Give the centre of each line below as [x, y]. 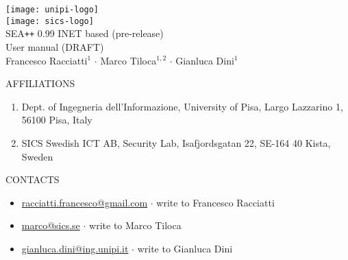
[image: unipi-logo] [52, 10]
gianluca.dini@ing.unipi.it [75, 248]
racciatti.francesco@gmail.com [85, 202]
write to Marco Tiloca [135, 225]
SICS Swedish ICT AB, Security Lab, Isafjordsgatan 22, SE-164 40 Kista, [176, 142]
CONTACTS [33, 179]
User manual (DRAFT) [55, 46]
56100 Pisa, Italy [57, 120]
